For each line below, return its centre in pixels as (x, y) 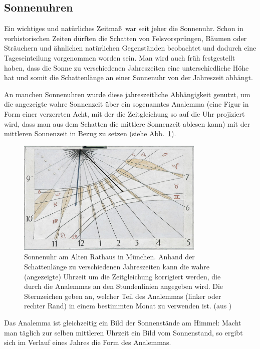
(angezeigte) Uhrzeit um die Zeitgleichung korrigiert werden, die (122, 276)
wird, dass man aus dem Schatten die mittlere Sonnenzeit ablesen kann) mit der (127, 123)
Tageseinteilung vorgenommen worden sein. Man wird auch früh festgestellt (120, 57)
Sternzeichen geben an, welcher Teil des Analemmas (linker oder (123, 296)
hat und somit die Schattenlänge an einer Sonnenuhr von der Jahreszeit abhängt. (128, 77)
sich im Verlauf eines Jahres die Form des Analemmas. (88, 342)
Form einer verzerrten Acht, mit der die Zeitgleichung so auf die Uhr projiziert (124, 113)
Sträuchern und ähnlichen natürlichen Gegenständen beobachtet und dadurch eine (130, 48)
